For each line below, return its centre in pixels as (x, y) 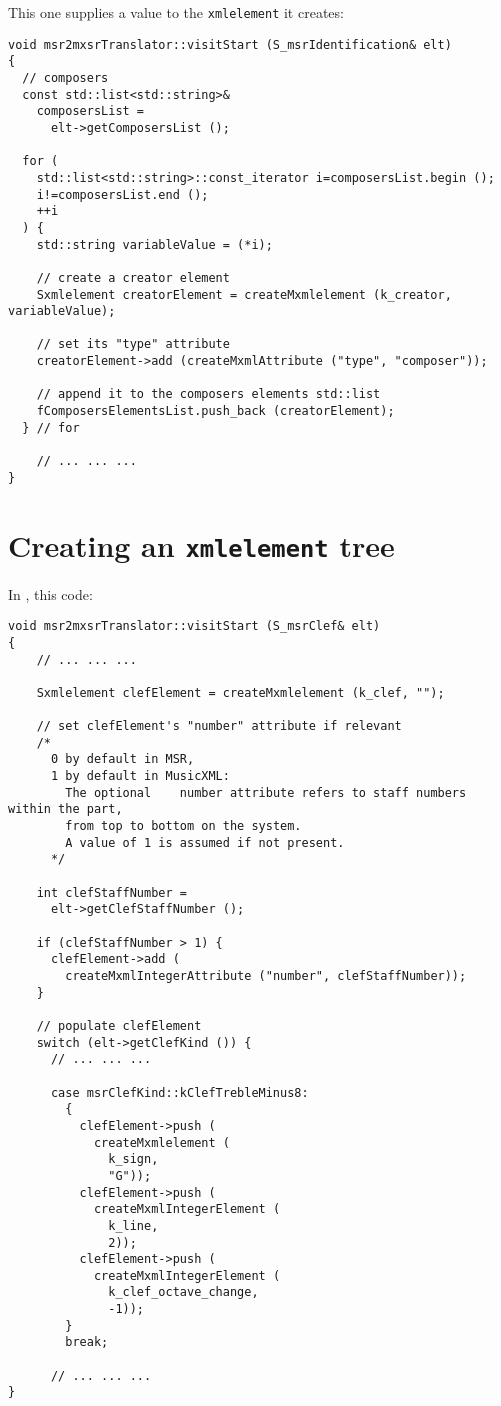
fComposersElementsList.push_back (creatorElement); (215, 411)
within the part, (65, 809)
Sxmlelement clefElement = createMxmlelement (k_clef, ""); (240, 692)
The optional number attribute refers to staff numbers (266, 792)
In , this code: (50, 593)
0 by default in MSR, (122, 759)
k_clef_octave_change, (183, 1292)
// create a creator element (133, 277)
